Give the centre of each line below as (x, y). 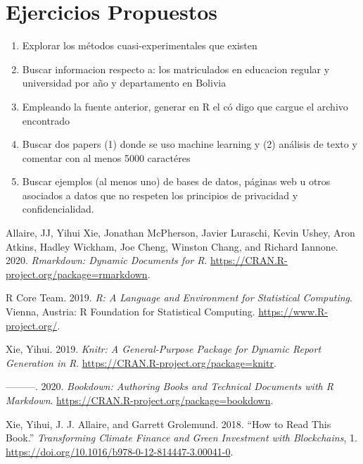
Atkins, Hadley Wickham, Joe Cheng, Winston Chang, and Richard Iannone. (172, 246)
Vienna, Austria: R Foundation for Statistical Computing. (130, 312)
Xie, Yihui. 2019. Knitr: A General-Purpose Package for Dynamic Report (164, 349)
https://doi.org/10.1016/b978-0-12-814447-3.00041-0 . (120, 451)
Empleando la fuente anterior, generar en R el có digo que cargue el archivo (185, 106)
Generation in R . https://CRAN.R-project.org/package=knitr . (141, 362)
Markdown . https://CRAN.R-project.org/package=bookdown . (140, 400)
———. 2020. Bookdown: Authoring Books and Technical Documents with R (170, 386)
